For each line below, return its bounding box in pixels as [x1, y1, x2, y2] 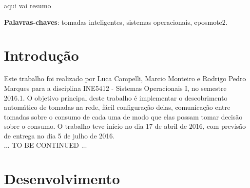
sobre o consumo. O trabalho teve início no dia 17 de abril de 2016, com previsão [4, 121, 246, 131]
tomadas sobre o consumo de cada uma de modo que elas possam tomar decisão [4, 111, 243, 121]
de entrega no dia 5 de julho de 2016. [4, 130, 115, 140]
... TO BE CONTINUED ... [4, 140, 87, 150]
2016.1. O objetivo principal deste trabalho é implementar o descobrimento [4, 92, 228, 103]
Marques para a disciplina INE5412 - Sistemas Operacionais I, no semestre [4, 83, 227, 93]
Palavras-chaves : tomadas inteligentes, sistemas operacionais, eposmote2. [4, 17, 228, 27]
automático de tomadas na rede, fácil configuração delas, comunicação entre [4, 102, 231, 112]
